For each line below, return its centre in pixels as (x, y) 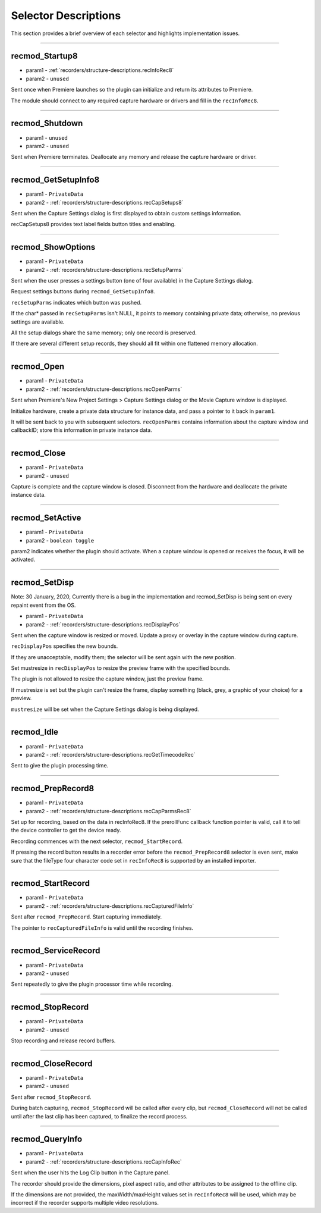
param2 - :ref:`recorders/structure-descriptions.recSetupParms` (105, 269)
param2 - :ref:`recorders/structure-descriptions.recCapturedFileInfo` (110, 906)
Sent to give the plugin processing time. (60, 766)
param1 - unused (47, 137)
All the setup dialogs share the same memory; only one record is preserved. (104, 333)
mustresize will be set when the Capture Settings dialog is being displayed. (105, 709)
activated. (23, 560)
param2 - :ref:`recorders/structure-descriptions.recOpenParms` (104, 389)
